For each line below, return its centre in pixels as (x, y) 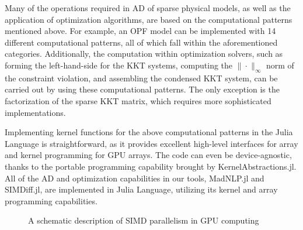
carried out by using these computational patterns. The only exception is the (142, 89)
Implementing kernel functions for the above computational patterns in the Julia (149, 132)
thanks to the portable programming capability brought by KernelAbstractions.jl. (151, 166)
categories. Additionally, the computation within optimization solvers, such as (144, 54)
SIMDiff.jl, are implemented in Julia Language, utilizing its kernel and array (141, 189)
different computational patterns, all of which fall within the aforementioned (141, 42)
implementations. (35, 112)
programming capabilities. (51, 200)
